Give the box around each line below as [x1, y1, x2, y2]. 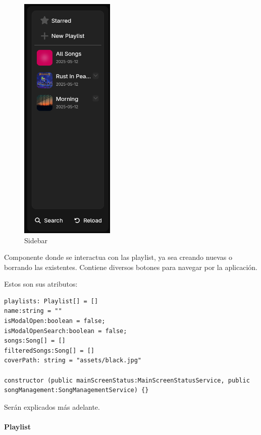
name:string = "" [4, 307, 62, 315]
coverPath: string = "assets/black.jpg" [4, 357, 142, 364]
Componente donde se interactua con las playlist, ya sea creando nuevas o [4, 252, 232, 262]
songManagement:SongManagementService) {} [4, 387, 149, 394]
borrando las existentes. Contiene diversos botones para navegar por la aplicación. [4, 261, 257, 272]
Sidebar [24, 235, 47, 245]
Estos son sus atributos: [4, 279, 78, 289]
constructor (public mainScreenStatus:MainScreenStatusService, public [4, 376, 250, 384]
